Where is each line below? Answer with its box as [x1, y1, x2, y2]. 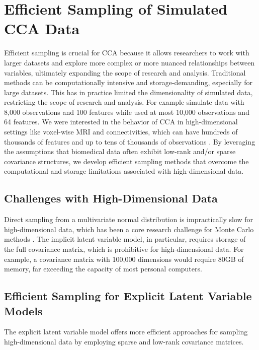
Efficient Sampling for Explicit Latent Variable [4, 288, 252, 304]
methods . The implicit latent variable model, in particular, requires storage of [4, 234, 246, 244]
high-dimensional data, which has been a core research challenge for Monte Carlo [4, 224, 254, 234]
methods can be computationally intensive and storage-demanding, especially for [4, 77, 252, 88]
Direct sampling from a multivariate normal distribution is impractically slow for [4, 214, 253, 225]
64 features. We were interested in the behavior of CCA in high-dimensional [4, 116, 238, 127]
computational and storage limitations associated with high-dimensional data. [4, 166, 244, 176]
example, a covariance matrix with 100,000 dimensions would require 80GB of [4, 253, 244, 264]
